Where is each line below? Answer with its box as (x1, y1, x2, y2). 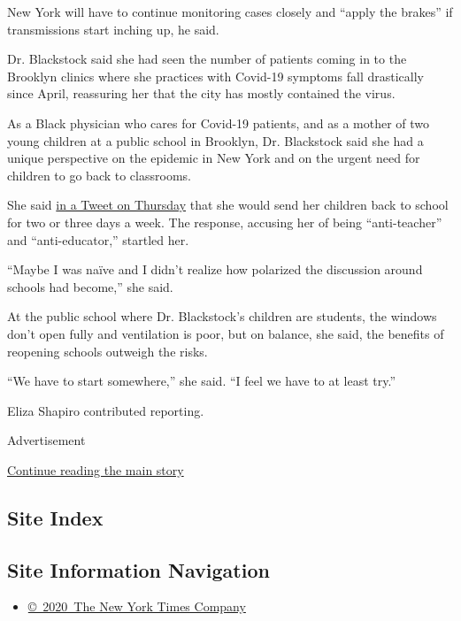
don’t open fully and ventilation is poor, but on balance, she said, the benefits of (7, 324, 444, 342)
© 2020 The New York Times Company (27, 597, 246, 616)
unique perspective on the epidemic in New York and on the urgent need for (7, 149, 420, 167)
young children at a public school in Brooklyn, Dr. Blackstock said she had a (7, 131, 424, 149)
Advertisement (7, 431, 86, 449)
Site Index (7, 503, 104, 531)
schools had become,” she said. (7, 277, 173, 295)
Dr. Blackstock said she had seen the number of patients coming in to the (7, 50, 407, 68)
